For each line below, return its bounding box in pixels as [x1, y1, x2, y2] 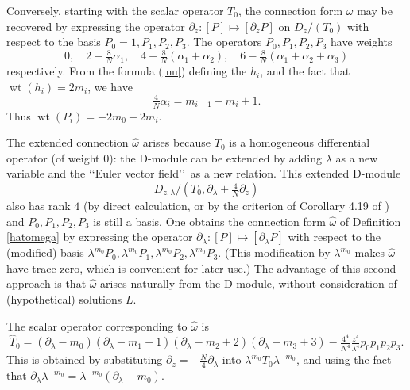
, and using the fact [296, 351, 392, 368]
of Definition [339, 212, 401, 229]
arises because [142, 134, 211, 151]
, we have [87, 78, 133, 94]
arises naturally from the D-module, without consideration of [100, 275, 397, 292]
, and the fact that [260, 63, 350, 79]
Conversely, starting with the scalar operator [6, 2, 224, 18]
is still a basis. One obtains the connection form [93, 212, 326, 229]
